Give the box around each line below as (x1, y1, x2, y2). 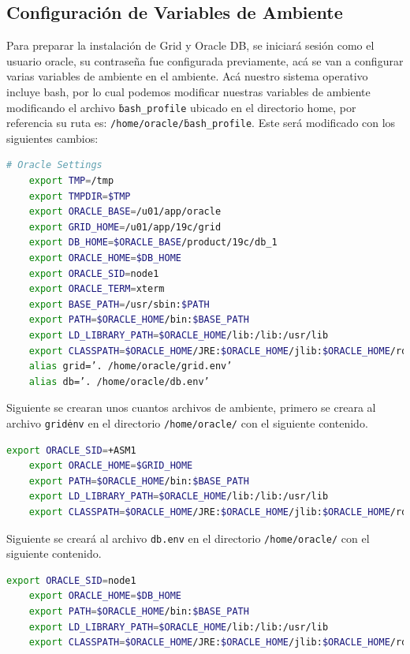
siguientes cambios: (6, 129, 99, 146)
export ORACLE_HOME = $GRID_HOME (28, 460, 193, 472)
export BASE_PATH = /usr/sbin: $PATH (28, 298, 210, 310)
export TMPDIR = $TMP (28, 190, 131, 202)
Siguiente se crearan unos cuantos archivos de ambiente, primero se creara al (6, 399, 376, 416)
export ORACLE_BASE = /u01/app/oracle (28, 206, 222, 218)
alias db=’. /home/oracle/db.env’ (28, 376, 210, 387)
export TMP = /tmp (28, 175, 114, 187)
